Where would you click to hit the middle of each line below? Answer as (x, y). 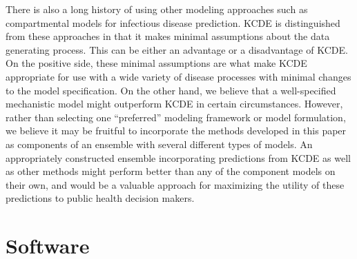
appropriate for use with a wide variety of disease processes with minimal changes (178, 76)
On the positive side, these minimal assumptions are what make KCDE (156, 63)
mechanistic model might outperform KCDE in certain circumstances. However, (174, 104)
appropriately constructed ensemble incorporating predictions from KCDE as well (178, 157)
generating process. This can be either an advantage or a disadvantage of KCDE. (177, 49)
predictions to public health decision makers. (100, 198)
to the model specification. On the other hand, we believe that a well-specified (171, 90)
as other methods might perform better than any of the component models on (171, 171)
